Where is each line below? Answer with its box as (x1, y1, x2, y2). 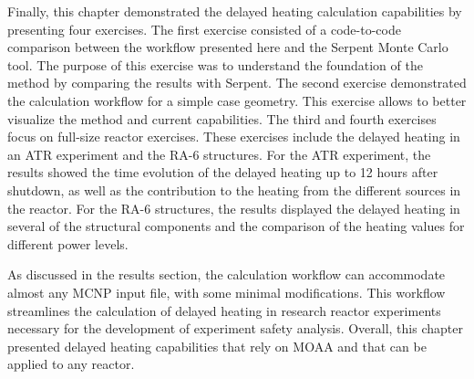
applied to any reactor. (7, 354, 135, 374)
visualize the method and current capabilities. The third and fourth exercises (7, 109, 437, 128)
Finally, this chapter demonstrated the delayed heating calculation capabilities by (7, 2, 462, 20)
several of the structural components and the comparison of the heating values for (7, 216, 465, 236)
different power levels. (7, 234, 129, 253)
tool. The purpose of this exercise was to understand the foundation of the (7, 55, 423, 74)
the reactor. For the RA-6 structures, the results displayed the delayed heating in (7, 198, 460, 217)
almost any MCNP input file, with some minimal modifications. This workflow (7, 282, 446, 301)
